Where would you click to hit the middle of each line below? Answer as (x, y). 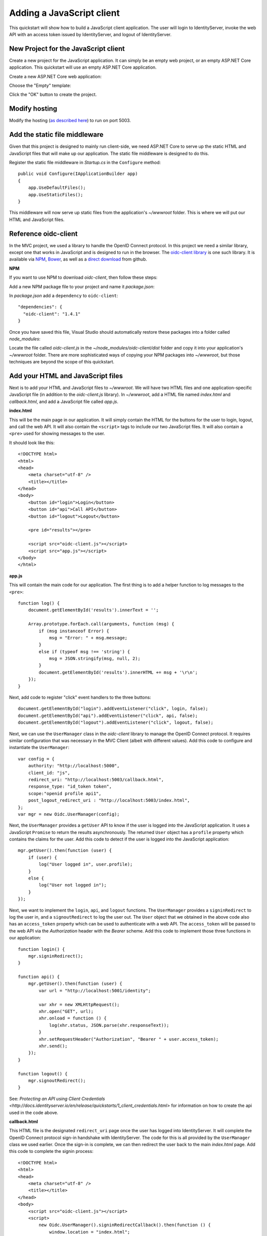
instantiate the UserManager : (39, 748)
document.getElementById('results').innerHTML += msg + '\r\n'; (118, 672)
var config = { (36, 759)
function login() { (42, 949)
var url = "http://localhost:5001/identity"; (95, 991)
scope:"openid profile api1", (65, 793)
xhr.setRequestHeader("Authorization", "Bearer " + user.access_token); (129, 1039)
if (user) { (43, 857)
